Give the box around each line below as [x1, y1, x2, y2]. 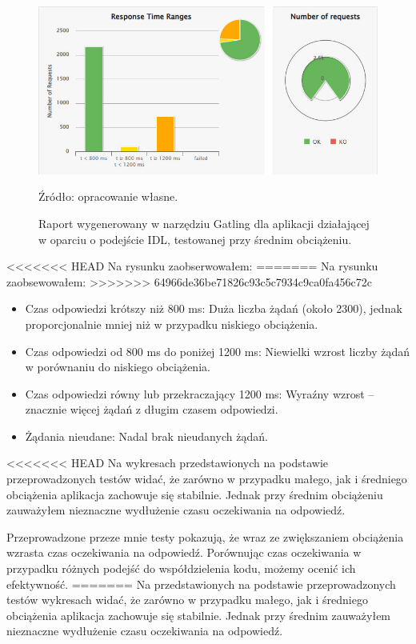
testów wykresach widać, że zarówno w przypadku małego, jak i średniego [6, 591, 368, 608]
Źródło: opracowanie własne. [38, 188, 178, 205]
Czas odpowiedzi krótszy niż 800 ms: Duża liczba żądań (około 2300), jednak [25, 300, 402, 317]
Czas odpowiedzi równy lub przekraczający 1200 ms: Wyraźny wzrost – [25, 385, 374, 402]
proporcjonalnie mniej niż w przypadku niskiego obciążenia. [25, 315, 318, 332]
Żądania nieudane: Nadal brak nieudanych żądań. [25, 427, 268, 444]
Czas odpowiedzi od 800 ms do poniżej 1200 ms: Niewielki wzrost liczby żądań [25, 342, 410, 359]
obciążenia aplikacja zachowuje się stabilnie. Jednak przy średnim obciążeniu [6, 486, 383, 502]
